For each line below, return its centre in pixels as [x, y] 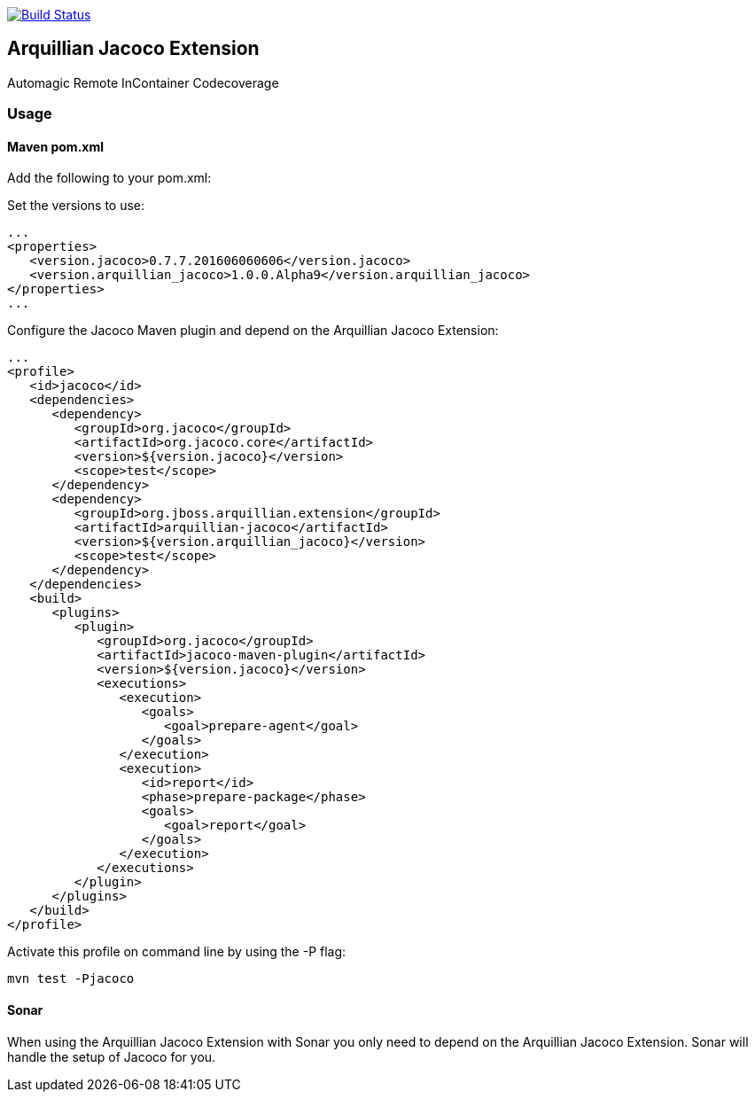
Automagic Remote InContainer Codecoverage [143, 82]
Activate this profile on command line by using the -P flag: [177, 952]
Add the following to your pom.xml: [109, 178]
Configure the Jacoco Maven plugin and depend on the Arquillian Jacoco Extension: [253, 331]
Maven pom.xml [55, 146]
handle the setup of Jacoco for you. [112, 1056]
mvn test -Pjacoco [71, 979]
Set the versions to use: [76, 206]
